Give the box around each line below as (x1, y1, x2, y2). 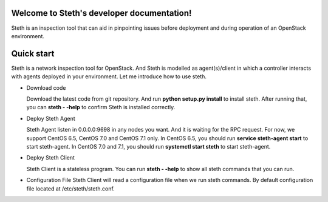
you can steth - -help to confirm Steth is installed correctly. (26, 104, 176, 111)
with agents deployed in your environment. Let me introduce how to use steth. (11, 73, 207, 80)
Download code (26, 84, 66, 91)
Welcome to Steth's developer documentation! (11, 8, 192, 18)
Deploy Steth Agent (26, 115, 75, 122)
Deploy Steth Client (26, 154, 75, 161)
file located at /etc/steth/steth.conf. (26, 185, 115, 192)
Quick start (11, 49, 55, 59)
